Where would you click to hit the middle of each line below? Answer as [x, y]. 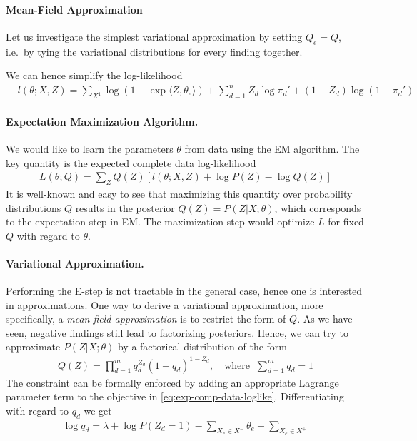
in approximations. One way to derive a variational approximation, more [165, 304]
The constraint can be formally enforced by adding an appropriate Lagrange [172, 382]
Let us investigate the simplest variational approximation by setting [154, 36]
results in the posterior [125, 207]
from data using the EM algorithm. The [272, 148]
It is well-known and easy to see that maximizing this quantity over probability [179, 193]
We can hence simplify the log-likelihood [94, 75]
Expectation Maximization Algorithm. [102, 121]
